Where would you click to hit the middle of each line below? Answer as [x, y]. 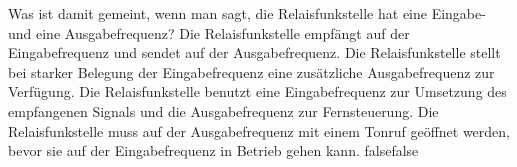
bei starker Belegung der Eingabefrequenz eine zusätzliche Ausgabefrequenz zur [251, 71]
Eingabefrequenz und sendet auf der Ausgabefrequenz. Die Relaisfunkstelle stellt [254, 52]
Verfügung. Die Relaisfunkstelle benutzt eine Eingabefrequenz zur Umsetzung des [257, 91]
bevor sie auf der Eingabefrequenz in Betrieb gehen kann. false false [213, 150]
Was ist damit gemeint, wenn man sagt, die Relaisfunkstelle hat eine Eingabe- [247, 13]
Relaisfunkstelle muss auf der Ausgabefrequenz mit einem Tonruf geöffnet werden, [259, 130]
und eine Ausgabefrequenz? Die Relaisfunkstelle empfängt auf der [209, 32]
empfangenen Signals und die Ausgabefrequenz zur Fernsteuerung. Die [223, 110]
